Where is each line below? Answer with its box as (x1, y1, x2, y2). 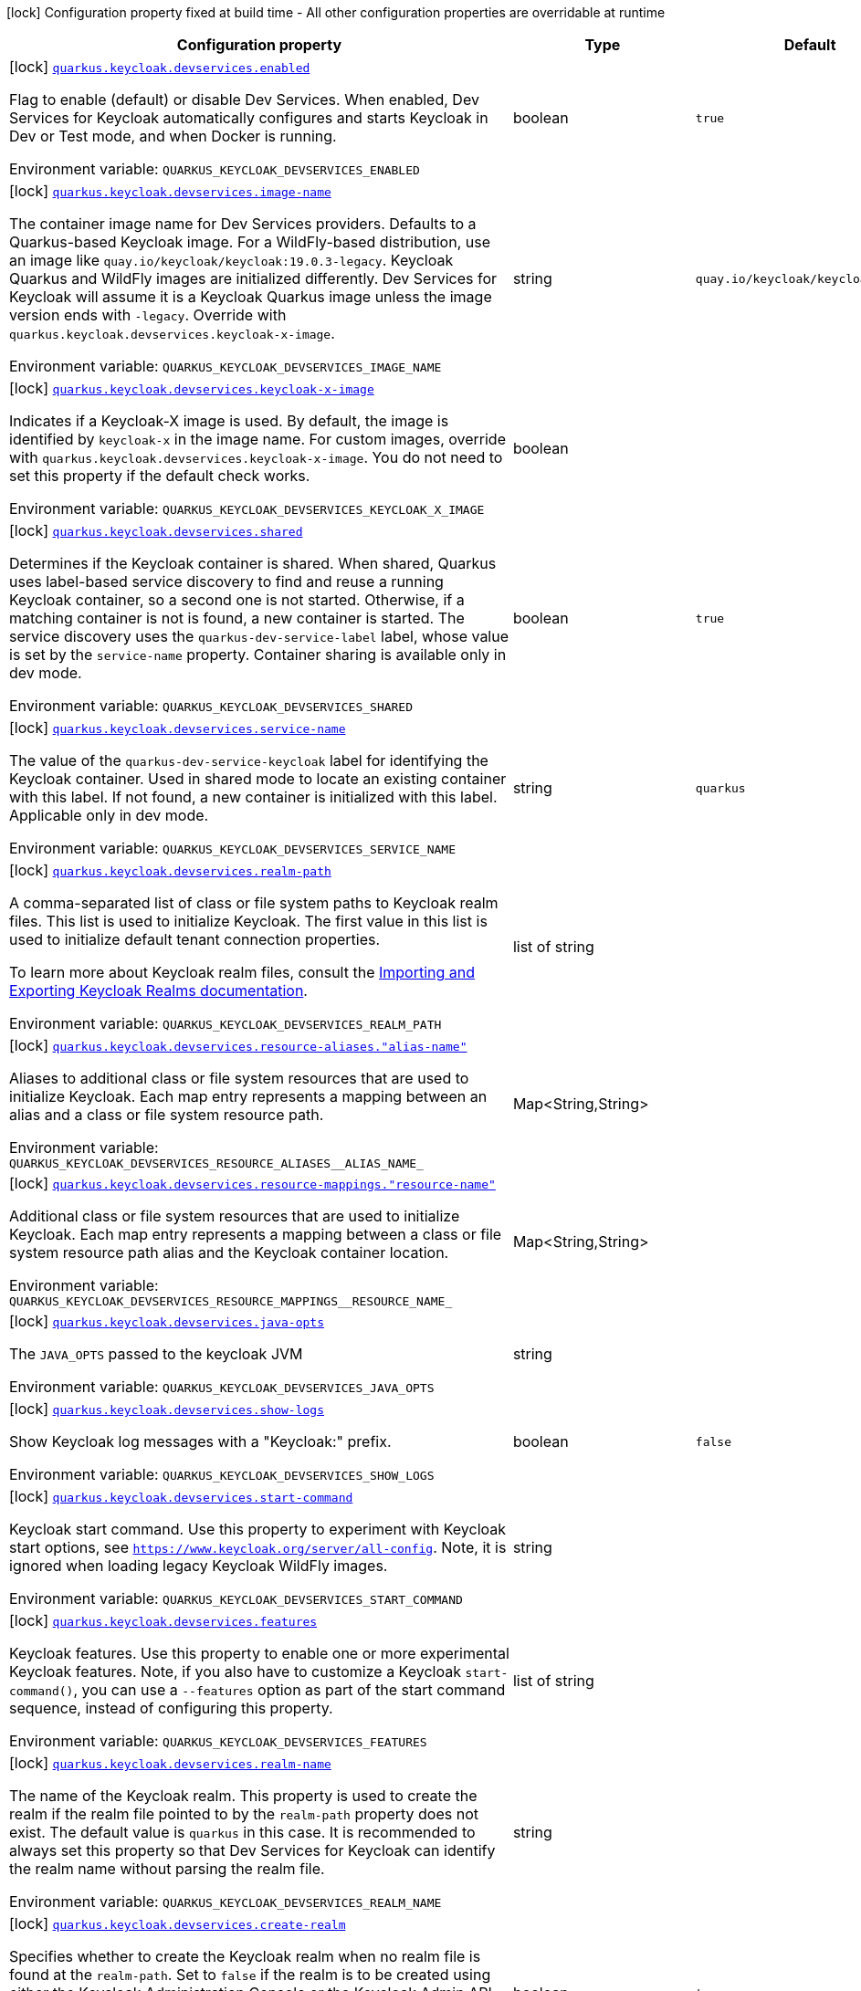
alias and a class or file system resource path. (9, 1106, 324, 1124)
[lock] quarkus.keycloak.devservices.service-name (9, 718, 346, 737)
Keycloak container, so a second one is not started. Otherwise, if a (9, 591, 465, 609)
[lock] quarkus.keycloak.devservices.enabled (9, 58, 310, 76)
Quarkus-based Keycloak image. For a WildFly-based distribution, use (9, 233, 490, 251)
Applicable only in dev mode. (9, 806, 209, 824)
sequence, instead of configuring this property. (9, 1699, 333, 1717)
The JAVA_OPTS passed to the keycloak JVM (9, 1345, 303, 1363)
